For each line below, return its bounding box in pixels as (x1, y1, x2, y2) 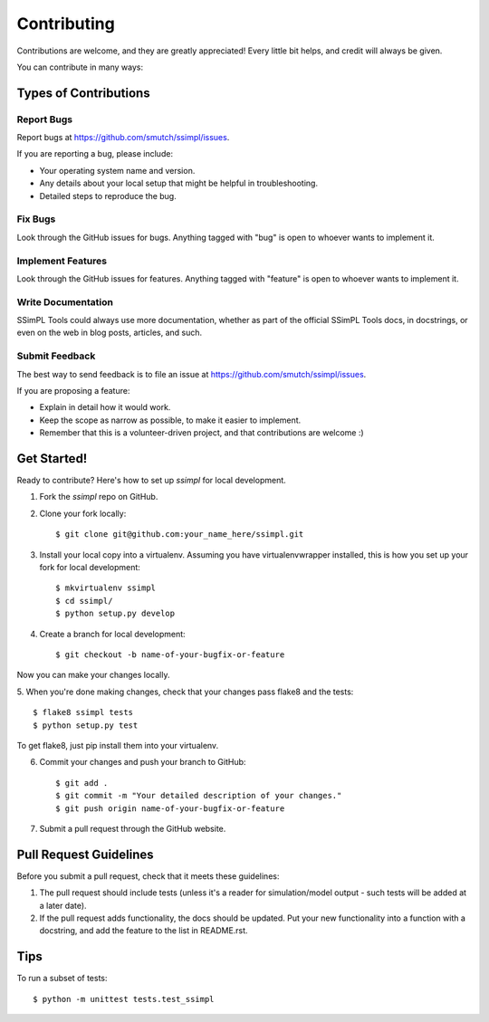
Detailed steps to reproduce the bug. (39, 190, 177, 201)
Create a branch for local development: (39, 628, 186, 639)
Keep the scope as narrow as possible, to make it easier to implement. (39, 415, 302, 425)
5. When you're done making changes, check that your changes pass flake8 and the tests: (16, 686, 354, 697)
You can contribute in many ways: (16, 62, 144, 72)
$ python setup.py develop (55, 608, 176, 619)
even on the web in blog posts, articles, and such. (16, 327, 203, 339)
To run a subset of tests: (16, 973, 108, 984)
